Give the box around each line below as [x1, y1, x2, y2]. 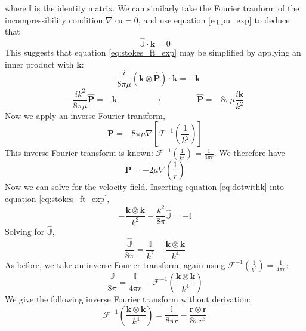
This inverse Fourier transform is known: [5, 146, 153, 159]
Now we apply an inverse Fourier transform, [5, 109, 165, 121]
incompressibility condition [5, 13, 103, 26]
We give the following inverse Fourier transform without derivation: [5, 292, 251, 305]
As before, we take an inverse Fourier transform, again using [5, 258, 225, 271]
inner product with [5, 57, 74, 70]
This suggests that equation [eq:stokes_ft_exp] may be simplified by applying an [5, 46, 301, 58]
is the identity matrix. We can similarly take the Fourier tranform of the [34, 2, 299, 14]
